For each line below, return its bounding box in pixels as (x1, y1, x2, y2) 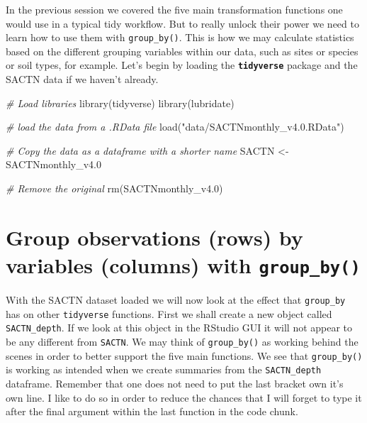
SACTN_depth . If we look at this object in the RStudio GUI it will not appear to (6, 320, 353, 335)
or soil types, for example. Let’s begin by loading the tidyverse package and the (6, 57, 358, 72)
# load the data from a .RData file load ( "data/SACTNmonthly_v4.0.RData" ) (6, 119, 344, 134)
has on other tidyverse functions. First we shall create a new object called (6, 306, 332, 321)
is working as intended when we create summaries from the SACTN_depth (6, 362, 322, 377)
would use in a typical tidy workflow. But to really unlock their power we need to (6, 16, 359, 31)
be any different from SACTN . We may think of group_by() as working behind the (6, 334, 358, 349)
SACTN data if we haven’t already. (6, 72, 159, 87)
